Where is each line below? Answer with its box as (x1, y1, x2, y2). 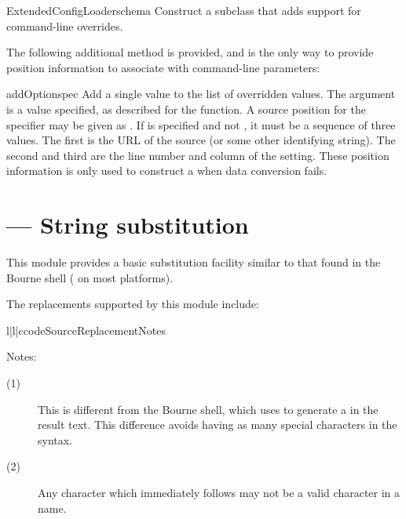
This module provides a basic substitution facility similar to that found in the (6, 254, 381, 270)
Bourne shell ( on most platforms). (6, 269, 174, 285)
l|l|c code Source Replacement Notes (6, 321, 166, 338)
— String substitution (6, 209, 249, 241)
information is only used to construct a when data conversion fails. (6, 162, 327, 179)
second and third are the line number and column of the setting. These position (6, 147, 390, 163)
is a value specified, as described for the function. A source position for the (6, 100, 366, 117)
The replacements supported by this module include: (6, 296, 259, 312)
